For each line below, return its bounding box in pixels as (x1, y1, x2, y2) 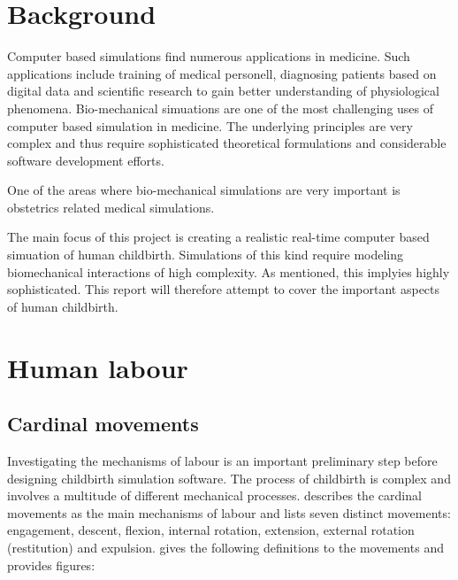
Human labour (7, 349, 188, 385)
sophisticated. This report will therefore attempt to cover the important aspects (7, 280, 440, 298)
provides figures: (7, 555, 95, 574)
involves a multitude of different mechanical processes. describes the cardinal (7, 486, 422, 505)
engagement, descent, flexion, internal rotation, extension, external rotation (7, 521, 415, 539)
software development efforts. (7, 151, 164, 169)
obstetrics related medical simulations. (7, 197, 215, 216)
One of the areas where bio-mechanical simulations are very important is (7, 181, 401, 199)
